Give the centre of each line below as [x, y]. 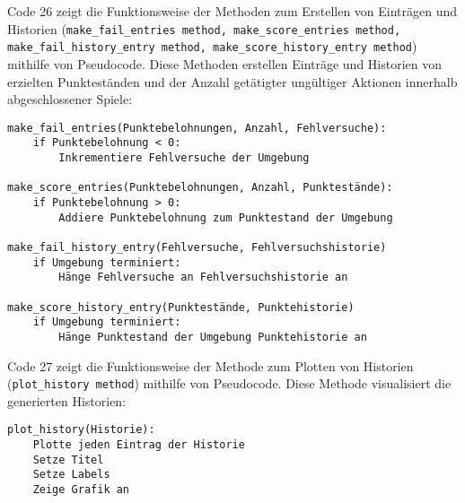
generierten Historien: [67, 400]
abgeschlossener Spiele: [70, 99]
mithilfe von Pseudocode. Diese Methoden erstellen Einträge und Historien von [225, 63]
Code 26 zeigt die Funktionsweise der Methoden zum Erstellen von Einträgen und [232, 11]
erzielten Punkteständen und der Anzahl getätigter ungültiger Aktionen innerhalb [232, 81]
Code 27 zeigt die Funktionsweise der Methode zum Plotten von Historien [211, 365]
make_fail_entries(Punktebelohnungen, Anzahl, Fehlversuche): [197, 128]
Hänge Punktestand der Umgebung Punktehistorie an [213, 337]
